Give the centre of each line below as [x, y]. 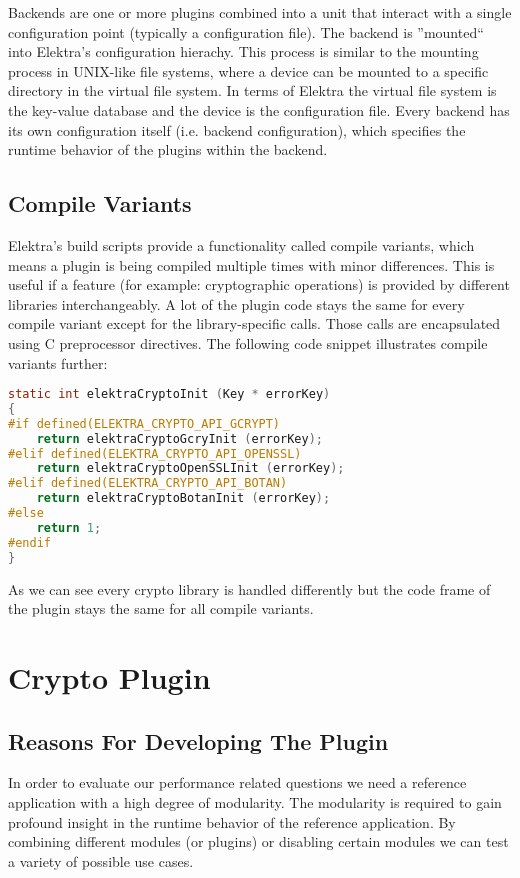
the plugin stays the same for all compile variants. [161, 608]
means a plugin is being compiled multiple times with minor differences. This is [251, 264]
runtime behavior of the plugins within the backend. [168, 149]
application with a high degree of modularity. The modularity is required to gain [255, 801]
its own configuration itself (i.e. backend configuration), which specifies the [237, 129]
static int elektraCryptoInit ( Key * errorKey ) [169, 394]
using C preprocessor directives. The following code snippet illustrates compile [248, 342]
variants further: [58, 362]
